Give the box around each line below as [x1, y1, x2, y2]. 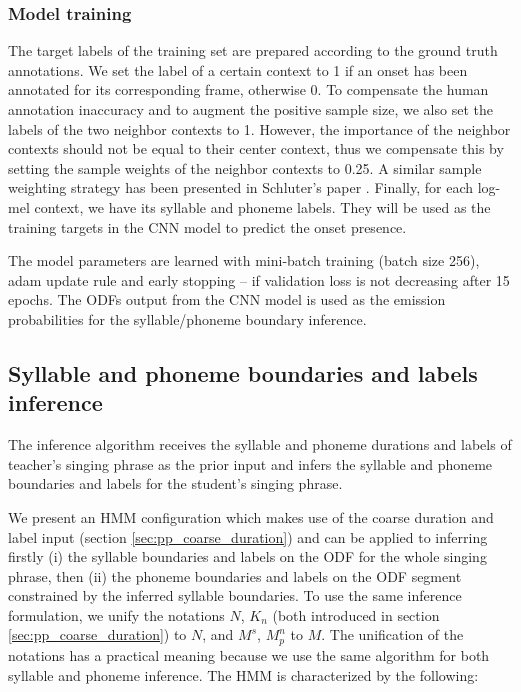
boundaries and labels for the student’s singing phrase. [8, 473, 343, 494]
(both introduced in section [272, 604, 440, 625]
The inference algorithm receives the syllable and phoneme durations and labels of [8, 434, 512, 455]
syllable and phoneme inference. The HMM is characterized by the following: [8, 664, 479, 685]
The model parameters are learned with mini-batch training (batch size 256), [8, 250, 480, 271]
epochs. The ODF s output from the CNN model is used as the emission [8, 289, 446, 310]
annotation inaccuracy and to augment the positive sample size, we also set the [8, 99, 493, 119]
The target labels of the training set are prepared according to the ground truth [8, 40, 498, 61]
